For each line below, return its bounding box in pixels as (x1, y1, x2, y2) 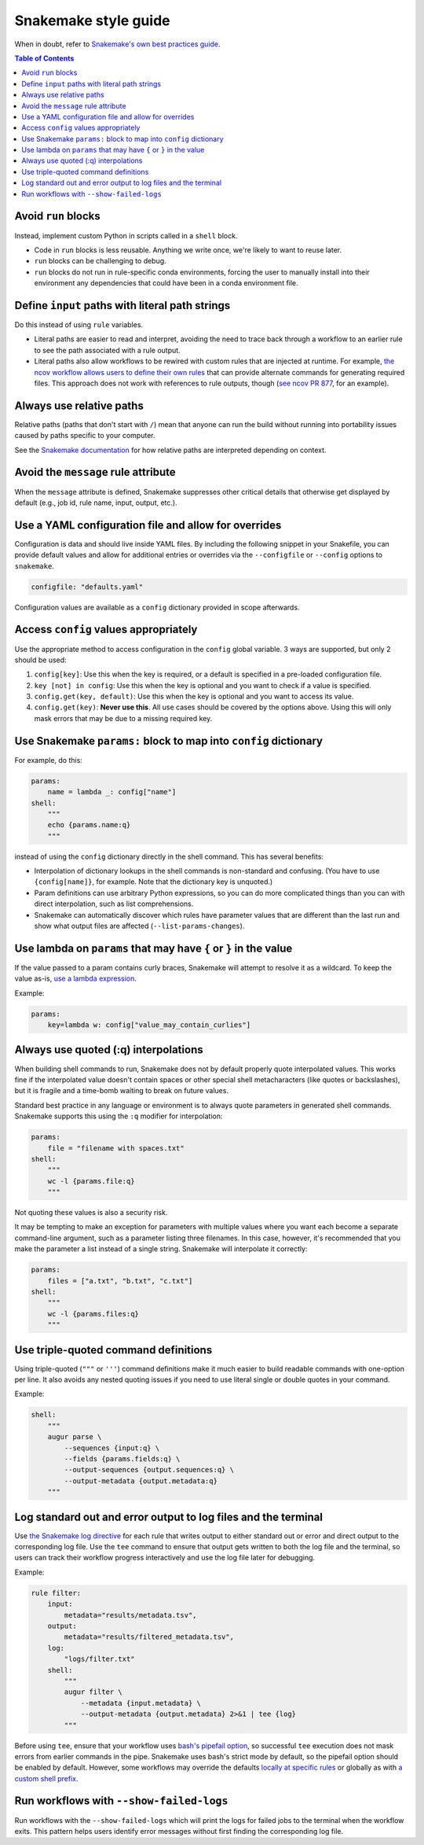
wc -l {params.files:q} (47, 1309, 139, 1318)
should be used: (14, 655, 67, 665)
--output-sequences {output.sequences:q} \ (64, 1465, 235, 1475)
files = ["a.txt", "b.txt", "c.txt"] (47, 1276, 193, 1285)
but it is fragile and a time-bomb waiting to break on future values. (14, 1086, 229, 1096)
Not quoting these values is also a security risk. (14, 1208, 168, 1217)
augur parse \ (47, 1432, 102, 1442)
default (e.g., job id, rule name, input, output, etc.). (14, 498, 177, 507)
